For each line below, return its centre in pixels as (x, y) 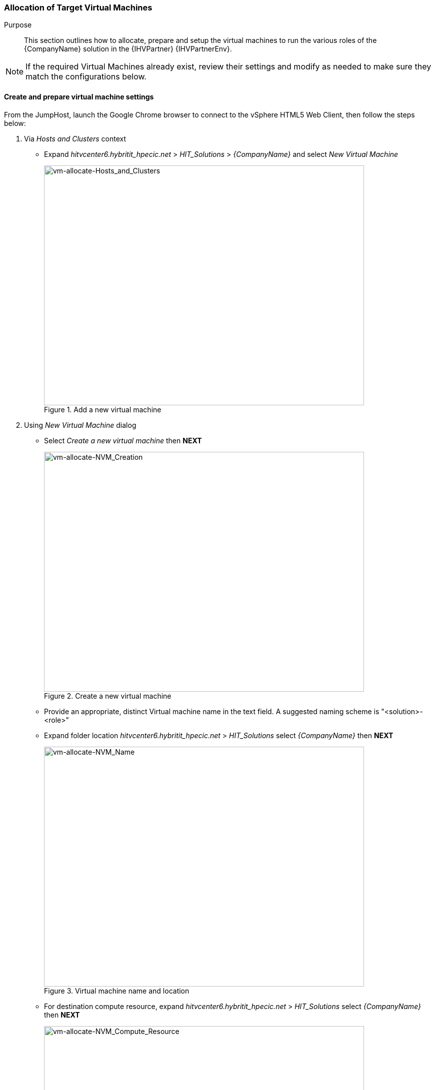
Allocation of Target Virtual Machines (78, 7)
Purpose (18, 25)
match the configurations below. (86, 77)
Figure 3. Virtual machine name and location (117, 991)
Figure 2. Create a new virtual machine (108, 696)
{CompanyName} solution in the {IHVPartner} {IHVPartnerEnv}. (128, 49)
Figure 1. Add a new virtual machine (103, 409)
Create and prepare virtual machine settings (79, 96)
